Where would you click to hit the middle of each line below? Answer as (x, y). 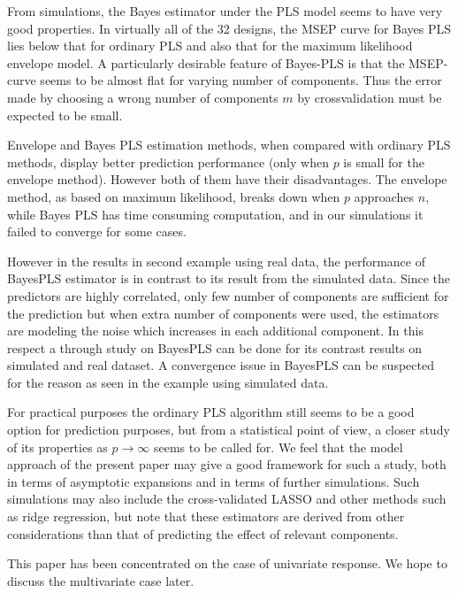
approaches (384, 196)
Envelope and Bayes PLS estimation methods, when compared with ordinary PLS (229, 145)
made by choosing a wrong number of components (143, 97)
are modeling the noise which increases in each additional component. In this (215, 331)
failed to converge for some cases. (97, 231)
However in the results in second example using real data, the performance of (216, 261)
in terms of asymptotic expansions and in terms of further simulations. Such (214, 481)
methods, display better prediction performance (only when (168, 162)
